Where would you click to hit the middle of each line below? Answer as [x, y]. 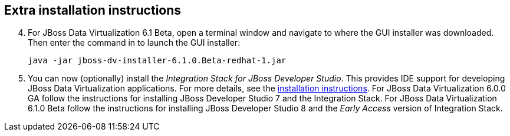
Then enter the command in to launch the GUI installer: [134, 43]
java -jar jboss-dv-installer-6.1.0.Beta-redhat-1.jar [157, 61]
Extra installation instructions [93, 10]
